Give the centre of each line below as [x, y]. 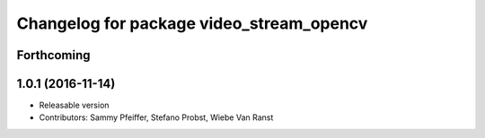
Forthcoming [53, 55]
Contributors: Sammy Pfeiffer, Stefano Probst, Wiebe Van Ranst [156, 117]
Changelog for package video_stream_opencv [192, 23]
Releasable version [74, 105]
